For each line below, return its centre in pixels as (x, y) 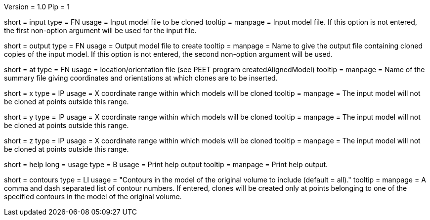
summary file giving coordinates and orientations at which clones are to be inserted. (141, 78)
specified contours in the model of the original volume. (93, 197)
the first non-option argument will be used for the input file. (100, 30)
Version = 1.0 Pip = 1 (37, 7)
